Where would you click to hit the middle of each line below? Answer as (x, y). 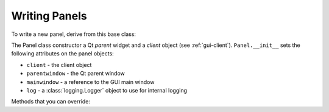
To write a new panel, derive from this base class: (74, 34)
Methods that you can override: (51, 102)
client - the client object (59, 65)
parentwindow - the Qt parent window (76, 74)
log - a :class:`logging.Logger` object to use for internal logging (107, 90)
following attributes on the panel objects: (62, 54)
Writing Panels (49, 16)
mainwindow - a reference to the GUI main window (90, 82)
